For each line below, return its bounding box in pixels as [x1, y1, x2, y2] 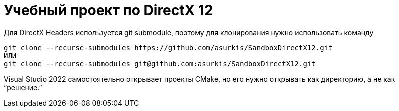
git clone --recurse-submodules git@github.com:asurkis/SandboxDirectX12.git [4, 59, 316, 68]
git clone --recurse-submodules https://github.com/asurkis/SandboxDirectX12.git [4, 43, 333, 52]
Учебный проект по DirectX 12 [4, 2, 213, 19]
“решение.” [4, 83, 42, 92]
